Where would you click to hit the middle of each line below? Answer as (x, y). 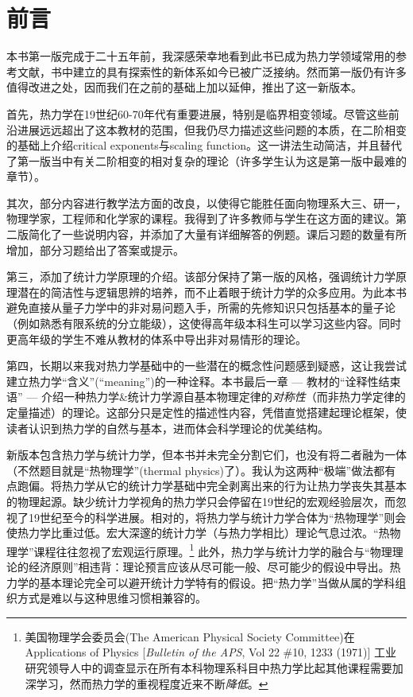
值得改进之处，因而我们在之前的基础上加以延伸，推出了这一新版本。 (184, 87)
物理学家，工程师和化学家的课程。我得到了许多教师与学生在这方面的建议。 (201, 218)
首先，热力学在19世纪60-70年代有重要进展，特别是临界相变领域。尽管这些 (197, 113)
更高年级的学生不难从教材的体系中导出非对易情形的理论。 (156, 339)
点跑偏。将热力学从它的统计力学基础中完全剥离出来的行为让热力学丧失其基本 (206, 486)
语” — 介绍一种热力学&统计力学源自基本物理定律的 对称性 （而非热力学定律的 (206, 397)
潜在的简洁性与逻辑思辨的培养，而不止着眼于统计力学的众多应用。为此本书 (212, 292)
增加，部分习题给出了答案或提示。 (95, 249)
